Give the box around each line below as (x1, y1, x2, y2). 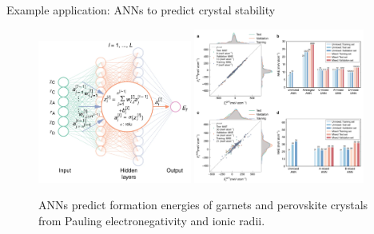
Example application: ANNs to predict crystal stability (6, 2, 276, 18)
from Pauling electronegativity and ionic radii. (38, 212, 265, 228)
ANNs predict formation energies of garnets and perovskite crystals (38, 196, 368, 213)
